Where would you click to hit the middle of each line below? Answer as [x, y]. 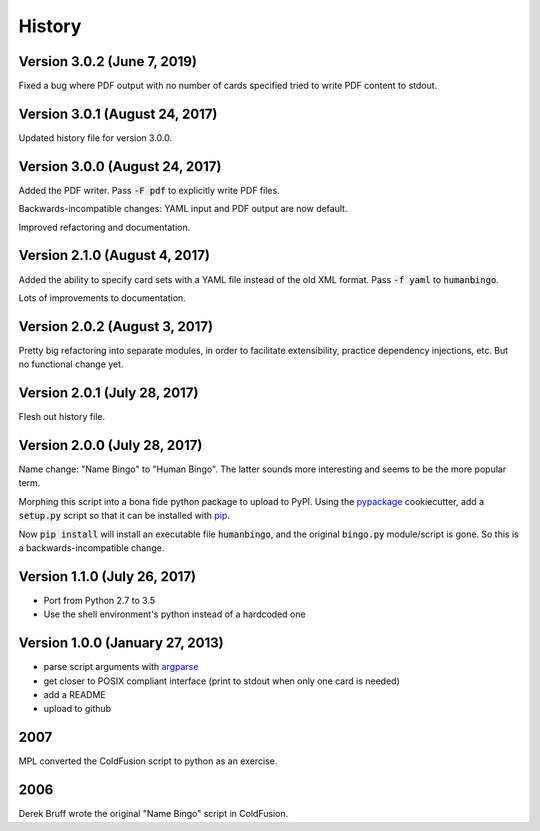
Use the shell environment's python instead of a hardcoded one [174, 614]
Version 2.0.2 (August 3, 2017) [116, 326]
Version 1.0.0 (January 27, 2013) [121, 643]
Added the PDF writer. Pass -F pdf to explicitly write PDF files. [149, 190]
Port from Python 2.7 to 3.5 [99, 600]
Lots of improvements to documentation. [102, 297]
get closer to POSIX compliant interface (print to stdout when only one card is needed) [221, 681]
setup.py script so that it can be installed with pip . [124, 516]
